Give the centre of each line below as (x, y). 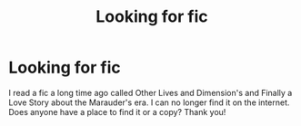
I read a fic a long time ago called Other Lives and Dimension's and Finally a (150, 92)
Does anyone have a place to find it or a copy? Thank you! (117, 111)
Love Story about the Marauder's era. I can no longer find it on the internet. (149, 102)
